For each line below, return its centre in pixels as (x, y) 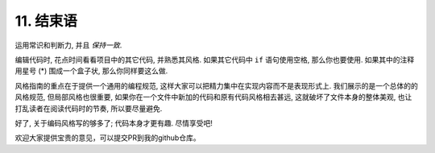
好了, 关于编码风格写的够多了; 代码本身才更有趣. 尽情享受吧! (114, 123)
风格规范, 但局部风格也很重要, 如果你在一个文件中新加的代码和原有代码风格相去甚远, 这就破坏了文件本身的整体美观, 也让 (213, 97)
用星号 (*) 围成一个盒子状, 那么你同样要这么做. (91, 71)
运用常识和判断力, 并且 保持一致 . (68, 45)
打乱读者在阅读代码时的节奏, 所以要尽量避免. (89, 108)
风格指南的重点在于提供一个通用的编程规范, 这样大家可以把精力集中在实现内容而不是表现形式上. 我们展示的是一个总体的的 (216, 85)
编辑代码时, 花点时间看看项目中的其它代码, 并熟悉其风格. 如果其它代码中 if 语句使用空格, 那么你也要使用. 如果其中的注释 (215, 60)
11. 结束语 (46, 21)
